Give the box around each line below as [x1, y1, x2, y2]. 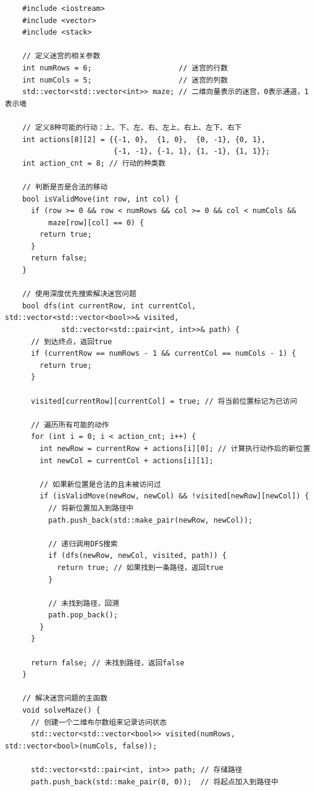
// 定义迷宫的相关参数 [22, 52, 101, 61]
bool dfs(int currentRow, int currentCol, [22, 301, 196, 310]
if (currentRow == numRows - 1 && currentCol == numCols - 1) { [30, 349, 296, 358]
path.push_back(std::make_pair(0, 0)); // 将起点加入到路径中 [30, 777, 279, 786]
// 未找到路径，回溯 [48, 599, 120, 608]
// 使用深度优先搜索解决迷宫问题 [22, 290, 137, 299]
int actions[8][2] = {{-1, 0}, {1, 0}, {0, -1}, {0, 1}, [22, 135, 266, 144]
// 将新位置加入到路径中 [48, 503, 134, 512]
